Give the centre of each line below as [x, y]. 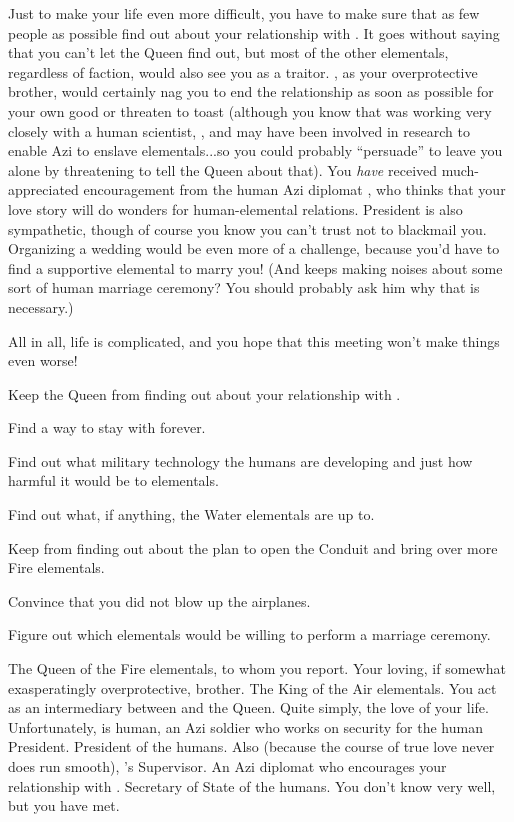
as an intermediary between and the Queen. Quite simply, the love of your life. [248, 707]
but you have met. [64, 805]
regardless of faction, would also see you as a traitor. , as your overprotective [243, 71]
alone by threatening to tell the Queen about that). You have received [223, 169]
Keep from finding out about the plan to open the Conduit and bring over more [253, 547]
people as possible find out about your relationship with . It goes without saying [254, 32]
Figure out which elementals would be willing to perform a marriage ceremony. [249, 634]
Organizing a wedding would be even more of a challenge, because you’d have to [254, 248]
